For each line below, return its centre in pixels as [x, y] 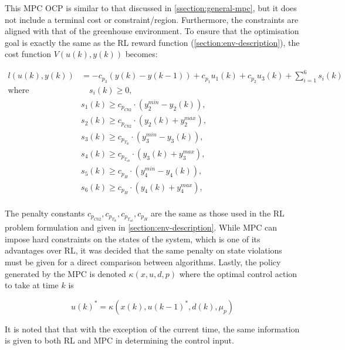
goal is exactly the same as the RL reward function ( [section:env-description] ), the [152, 42]
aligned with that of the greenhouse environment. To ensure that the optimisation [152, 31]
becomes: [141, 54]
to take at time [32, 285]
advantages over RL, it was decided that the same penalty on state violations [143, 250]
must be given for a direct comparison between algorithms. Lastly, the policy [143, 261]
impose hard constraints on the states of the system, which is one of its [133, 239]
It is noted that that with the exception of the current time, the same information [152, 329]
